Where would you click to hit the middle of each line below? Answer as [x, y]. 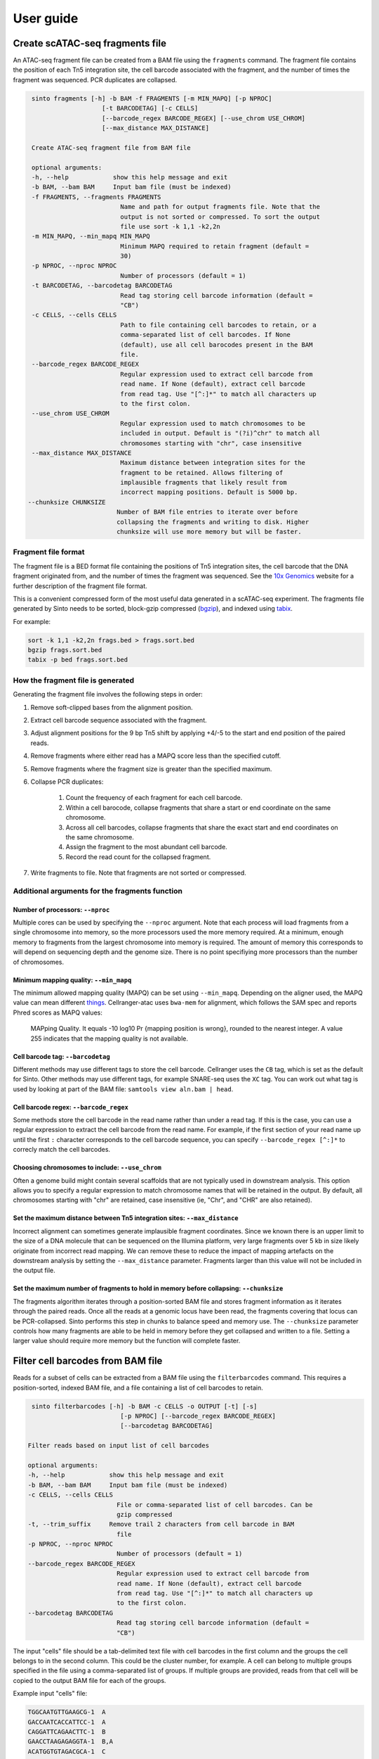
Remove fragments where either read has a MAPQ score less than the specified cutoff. [156, 756]
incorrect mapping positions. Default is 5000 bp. [209, 492]
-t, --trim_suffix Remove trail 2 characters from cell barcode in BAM [161, 1524]
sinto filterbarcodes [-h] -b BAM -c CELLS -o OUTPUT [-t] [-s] [145, 1406]
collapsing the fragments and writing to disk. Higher [213, 522]
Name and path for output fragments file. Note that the [220, 207]
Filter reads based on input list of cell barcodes [119, 1446]
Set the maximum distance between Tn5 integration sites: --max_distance [126, 1218]
